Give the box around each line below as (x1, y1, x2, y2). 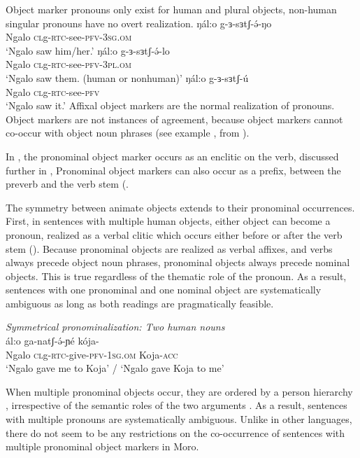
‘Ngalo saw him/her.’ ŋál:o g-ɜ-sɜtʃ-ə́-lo (6, 43, 170, 57)
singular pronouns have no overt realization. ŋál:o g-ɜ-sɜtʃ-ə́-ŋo (6, 15, 272, 30)
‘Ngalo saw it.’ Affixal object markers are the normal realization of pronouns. (6, 98, 335, 113)
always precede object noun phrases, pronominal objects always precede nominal (6, 255, 350, 270)
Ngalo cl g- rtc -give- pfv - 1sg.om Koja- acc (6, 347, 178, 361)
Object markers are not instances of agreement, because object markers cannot (6, 111, 343, 126)
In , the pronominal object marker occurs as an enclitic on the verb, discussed (6, 148, 339, 163)
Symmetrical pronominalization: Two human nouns (6, 319, 225, 334)
